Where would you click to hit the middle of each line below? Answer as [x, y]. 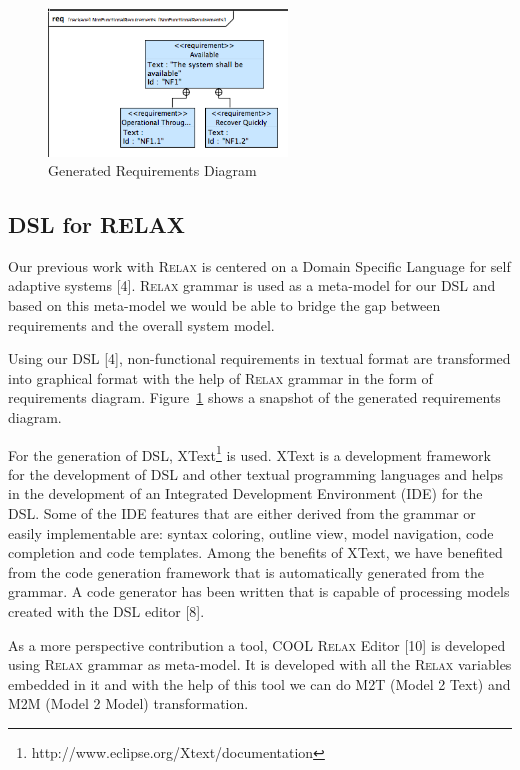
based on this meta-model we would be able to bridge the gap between [224, 305]
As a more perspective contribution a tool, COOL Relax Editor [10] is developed [257, 644]
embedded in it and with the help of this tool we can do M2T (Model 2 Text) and [259, 683]
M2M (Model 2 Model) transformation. [128, 703]
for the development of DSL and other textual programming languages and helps [256, 473]
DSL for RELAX [96, 224]
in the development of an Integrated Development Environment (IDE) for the [245, 493]
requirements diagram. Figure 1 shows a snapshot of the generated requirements [254, 397]
